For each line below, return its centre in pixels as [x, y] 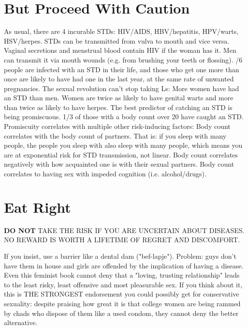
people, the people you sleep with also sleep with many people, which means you [123, 145]
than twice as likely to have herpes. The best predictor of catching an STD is [118, 107]
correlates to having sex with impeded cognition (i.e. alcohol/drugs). [105, 174]
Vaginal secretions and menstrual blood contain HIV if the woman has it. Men [120, 50]
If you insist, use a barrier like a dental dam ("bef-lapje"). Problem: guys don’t [120, 256]
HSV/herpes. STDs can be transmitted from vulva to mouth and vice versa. [117, 40]
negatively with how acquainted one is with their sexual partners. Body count [119, 164]
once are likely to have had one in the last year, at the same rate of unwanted [119, 79]
